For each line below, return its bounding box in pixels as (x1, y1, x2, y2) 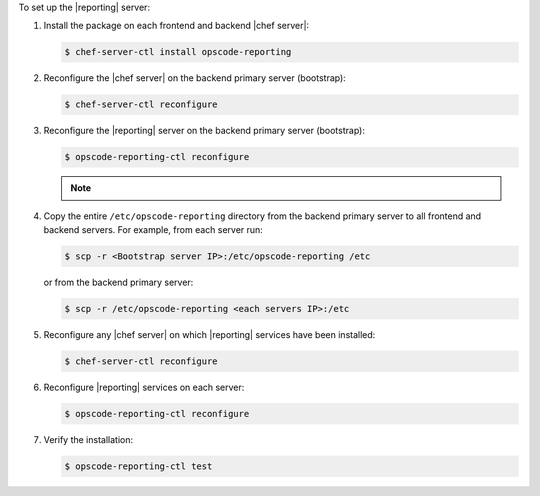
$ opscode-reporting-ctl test (64, 460, 213, 472)
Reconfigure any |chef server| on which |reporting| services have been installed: (43, 329, 376, 341)
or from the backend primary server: (43, 276, 194, 289)
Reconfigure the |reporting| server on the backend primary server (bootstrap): (43, 125, 365, 137)
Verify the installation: (43, 433, 134, 445)
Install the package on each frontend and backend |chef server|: (43, 20, 310, 32)
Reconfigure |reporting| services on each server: (43, 381, 245, 393)
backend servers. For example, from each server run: (43, 224, 264, 236)
